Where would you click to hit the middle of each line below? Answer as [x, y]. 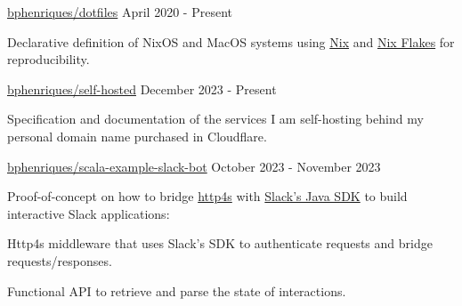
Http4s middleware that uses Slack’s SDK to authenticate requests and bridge [220, 243]
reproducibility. [49, 59]
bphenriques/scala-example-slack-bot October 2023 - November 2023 [194, 166]
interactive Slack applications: [89, 213]
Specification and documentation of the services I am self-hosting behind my [215, 119]
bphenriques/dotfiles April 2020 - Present [120, 12]
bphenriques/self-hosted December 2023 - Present [142, 89]
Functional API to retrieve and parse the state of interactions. [177, 290]
